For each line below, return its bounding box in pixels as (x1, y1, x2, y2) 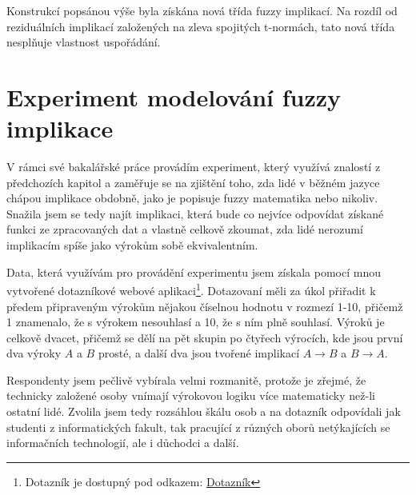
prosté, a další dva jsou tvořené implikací (98, 345, 300, 361)
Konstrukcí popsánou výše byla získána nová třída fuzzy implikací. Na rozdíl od (6, 2, 398, 18)
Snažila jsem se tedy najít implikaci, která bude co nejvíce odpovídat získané (6, 205, 384, 222)
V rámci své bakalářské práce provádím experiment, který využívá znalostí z (6, 158, 381, 175)
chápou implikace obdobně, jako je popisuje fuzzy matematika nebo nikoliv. (6, 190, 378, 206)
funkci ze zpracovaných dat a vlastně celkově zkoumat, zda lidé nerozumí (6, 221, 363, 238)
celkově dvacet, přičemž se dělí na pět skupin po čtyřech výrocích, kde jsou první (6, 329, 403, 345)
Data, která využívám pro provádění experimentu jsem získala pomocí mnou (6, 263, 381, 280)
